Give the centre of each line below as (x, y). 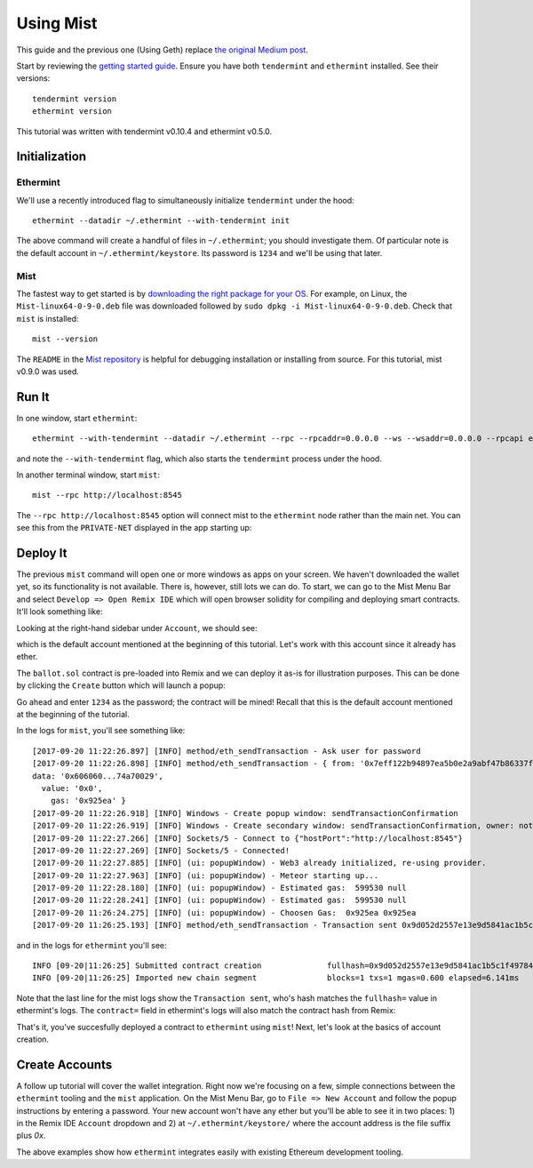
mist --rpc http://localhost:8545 (107, 495)
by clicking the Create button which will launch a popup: (121, 685)
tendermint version (75, 99)
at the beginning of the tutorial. (73, 714)
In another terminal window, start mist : (88, 475)
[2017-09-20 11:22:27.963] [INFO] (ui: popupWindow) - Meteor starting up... (206, 875)
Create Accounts (64, 1064)
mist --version (65, 339)
